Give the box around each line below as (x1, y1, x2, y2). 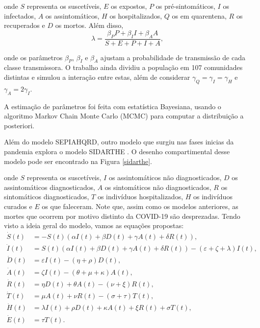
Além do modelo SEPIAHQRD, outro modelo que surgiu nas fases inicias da (4, 137, 234, 147)
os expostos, (111, 1, 147, 11)
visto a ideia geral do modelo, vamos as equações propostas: (4, 220, 184, 231)
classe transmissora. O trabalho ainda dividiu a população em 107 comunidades (4, 62, 243, 72)
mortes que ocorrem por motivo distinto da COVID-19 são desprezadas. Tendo (4, 211, 240, 221)
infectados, (4, 10, 36, 21)
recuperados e (4, 20, 45, 30)
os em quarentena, (172, 10, 227, 21)
